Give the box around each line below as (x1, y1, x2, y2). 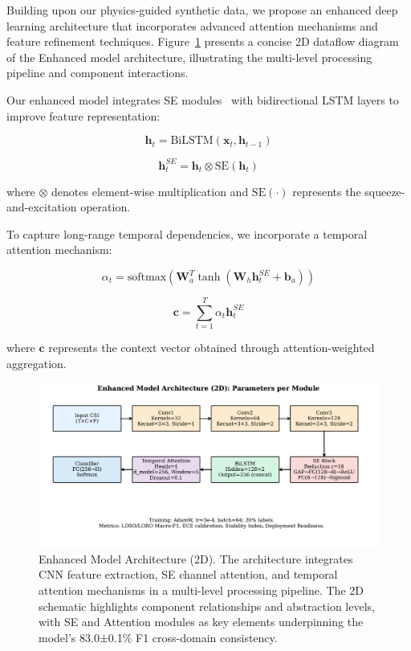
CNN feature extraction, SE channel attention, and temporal (39, 566, 338, 583)
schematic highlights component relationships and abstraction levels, (39, 597, 375, 614)
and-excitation (6, 199, 77, 215)
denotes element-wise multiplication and (51, 182, 249, 199)
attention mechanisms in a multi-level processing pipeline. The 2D (39, 582, 364, 599)
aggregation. (6, 354, 67, 371)
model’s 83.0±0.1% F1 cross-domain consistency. (39, 628, 278, 645)
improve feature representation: (6, 107, 161, 124)
